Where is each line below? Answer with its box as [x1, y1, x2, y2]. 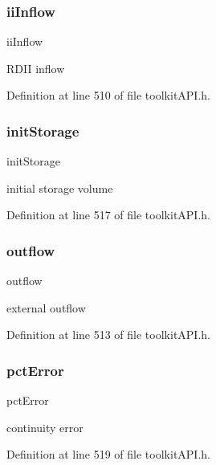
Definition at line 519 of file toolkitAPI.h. [6, 446, 210, 463]
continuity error [6, 418, 84, 435]
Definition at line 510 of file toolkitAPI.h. [6, 87, 210, 104]
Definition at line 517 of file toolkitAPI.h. [6, 206, 210, 223]
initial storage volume [6, 179, 113, 196]
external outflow [6, 299, 86, 316]
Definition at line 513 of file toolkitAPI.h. [6, 326, 210, 343]
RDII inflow [6, 59, 65, 76]
